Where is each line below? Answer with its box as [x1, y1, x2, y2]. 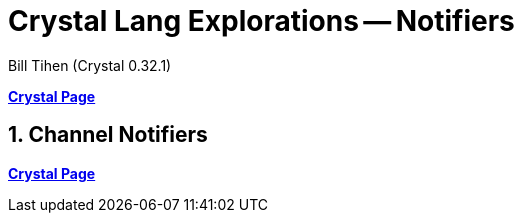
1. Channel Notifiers [8, 122, 208, 148]
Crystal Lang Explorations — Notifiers [8, 4, 515, 38]
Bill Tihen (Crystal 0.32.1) [8, 56, 172, 74]
